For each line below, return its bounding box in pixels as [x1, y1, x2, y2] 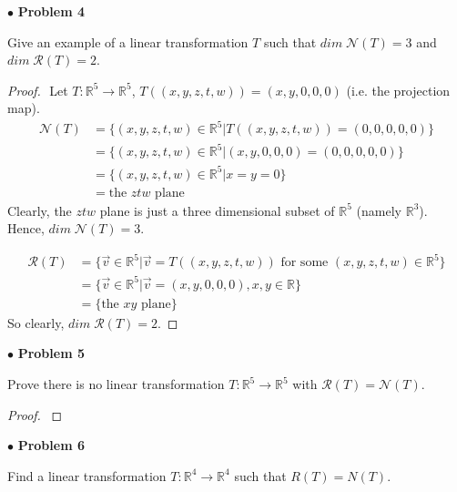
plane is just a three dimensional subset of [99, 200, 335, 220]
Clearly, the [7, 200, 72, 220]
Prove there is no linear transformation [7, 374, 225, 394]
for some [280, 256, 329, 270]
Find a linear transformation [7, 466, 167, 485]
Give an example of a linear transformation [7, 32, 249, 51]
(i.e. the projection [346, 80, 451, 99]
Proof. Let [7, 80, 68, 99]
